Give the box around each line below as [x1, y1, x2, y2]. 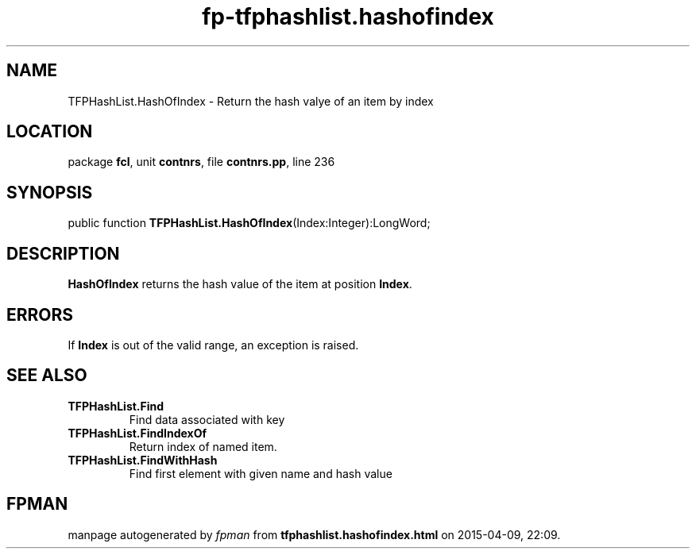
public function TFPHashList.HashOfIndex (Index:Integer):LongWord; [68, 216, 431, 230]
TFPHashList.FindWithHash [68, 453, 218, 467]
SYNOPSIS [6, 182, 93, 202]
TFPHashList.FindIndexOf [68, 426, 207, 440]
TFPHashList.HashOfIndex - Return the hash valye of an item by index [68, 94, 434, 108]
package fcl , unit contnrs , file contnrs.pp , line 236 [68, 155, 335, 169]
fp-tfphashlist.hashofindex [202, 3, 494, 30]
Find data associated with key [129, 412, 285, 426]
